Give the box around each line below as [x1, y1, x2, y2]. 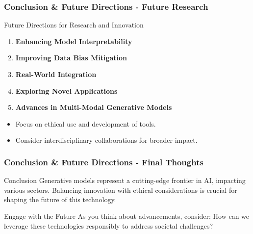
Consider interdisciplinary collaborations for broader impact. [15, 135, 198, 145]
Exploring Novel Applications [15, 85, 118, 96]
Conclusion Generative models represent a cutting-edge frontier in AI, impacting [4, 175, 246, 185]
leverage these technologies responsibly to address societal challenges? [4, 220, 213, 231]
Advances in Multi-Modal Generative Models [15, 102, 172, 112]
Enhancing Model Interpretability [15, 36, 132, 46]
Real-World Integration [15, 69, 97, 79]
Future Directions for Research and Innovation [4, 20, 144, 30]
